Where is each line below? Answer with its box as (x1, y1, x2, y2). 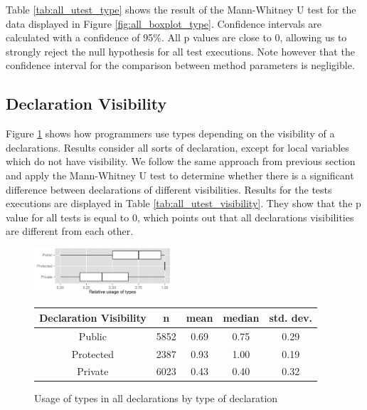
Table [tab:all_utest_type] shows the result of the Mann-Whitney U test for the (6, 2, 356, 16)
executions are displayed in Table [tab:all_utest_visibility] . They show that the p (6, 196, 361, 211)
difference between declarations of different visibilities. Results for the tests (6, 182, 332, 196)
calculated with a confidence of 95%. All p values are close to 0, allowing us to (6, 30, 347, 45)
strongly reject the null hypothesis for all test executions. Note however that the (6, 43, 355, 58)
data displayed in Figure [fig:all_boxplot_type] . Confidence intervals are (6, 16, 321, 31)
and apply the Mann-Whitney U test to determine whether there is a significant (6, 167, 354, 182)
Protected (71, 346, 115, 361)
